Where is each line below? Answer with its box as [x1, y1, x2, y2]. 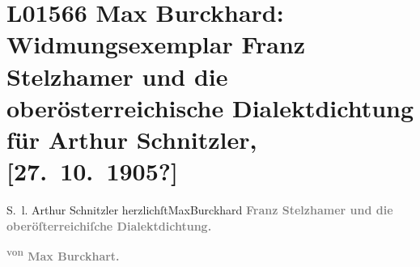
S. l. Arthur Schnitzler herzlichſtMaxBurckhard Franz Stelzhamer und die [6, 201, 393, 218]
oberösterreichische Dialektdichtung [6, 91, 414, 124]
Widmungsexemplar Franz [6, 28, 306, 61]
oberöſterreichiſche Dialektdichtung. [6, 217, 212, 234]
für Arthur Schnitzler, [6, 122, 257, 155]
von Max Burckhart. [6, 245, 120, 264]
